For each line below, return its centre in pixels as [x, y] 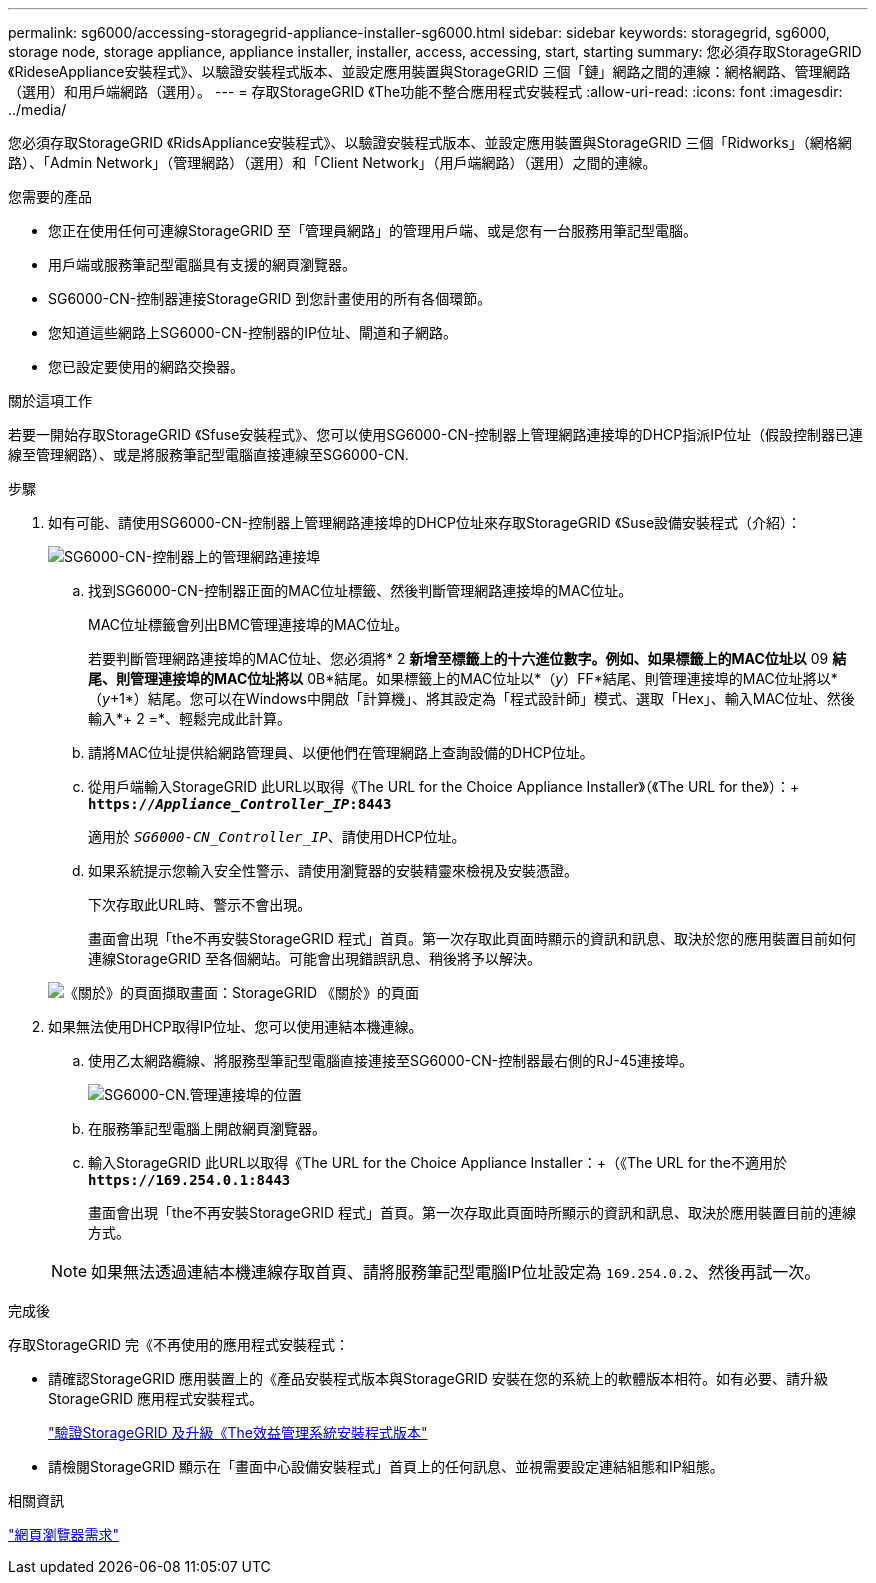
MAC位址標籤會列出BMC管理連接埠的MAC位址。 [248, 624]
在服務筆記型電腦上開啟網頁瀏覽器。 [207, 1128]
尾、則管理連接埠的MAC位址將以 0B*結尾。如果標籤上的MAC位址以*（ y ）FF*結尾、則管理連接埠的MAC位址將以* [463, 678]
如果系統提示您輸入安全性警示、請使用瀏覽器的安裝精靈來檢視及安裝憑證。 [333, 870]
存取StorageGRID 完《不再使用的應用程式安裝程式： [178, 1344]
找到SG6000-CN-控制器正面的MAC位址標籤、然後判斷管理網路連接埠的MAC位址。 [360, 590]
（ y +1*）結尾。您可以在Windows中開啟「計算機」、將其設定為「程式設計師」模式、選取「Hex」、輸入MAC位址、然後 [471, 698]
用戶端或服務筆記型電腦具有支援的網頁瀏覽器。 [202, 264]
